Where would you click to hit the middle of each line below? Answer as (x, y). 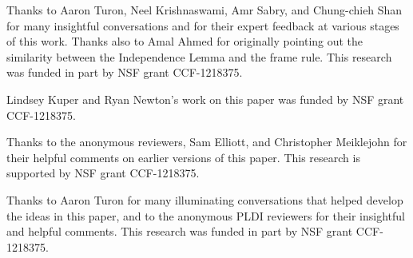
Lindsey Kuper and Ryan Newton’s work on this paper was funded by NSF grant (205, 99)
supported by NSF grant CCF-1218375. (103, 173)
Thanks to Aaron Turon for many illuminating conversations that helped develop (205, 199)
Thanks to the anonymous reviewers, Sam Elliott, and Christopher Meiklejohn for (207, 142)
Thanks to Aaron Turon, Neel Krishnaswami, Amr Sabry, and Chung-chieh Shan (205, 10)
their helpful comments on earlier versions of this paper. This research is (183, 157)
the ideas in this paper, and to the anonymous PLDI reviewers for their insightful (206, 215)
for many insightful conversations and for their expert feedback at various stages (203, 25)
